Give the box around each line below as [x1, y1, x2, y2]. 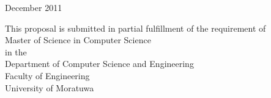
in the [5, 45, 27, 58]
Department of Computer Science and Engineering [5, 57, 194, 70]
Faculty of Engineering [5, 69, 90, 82]
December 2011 [5, 1, 62, 13]
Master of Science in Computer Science [5, 33, 151, 46]
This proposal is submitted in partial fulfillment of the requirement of [5, 21, 266, 34]
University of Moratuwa [5, 81, 94, 94]
